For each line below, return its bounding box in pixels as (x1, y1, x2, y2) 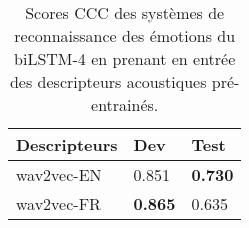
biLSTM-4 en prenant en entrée (14, 47, 236, 70)
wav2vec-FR (16, 192, 101, 215)
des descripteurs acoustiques (9, 70, 207, 93)
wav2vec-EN (16, 163, 102, 186)
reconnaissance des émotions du (14, 24, 236, 47)
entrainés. (91, 93, 159, 116)
